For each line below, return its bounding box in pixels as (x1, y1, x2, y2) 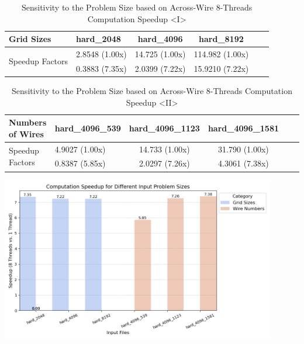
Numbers (9, 116, 47, 128)
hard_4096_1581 (208, 121, 279, 134)
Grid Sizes (9, 33, 51, 45)
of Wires (9, 127, 44, 140)
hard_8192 (199, 33, 244, 45)
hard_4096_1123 (129, 121, 200, 134)
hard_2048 (76, 33, 121, 45)
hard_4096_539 (54, 121, 121, 134)
